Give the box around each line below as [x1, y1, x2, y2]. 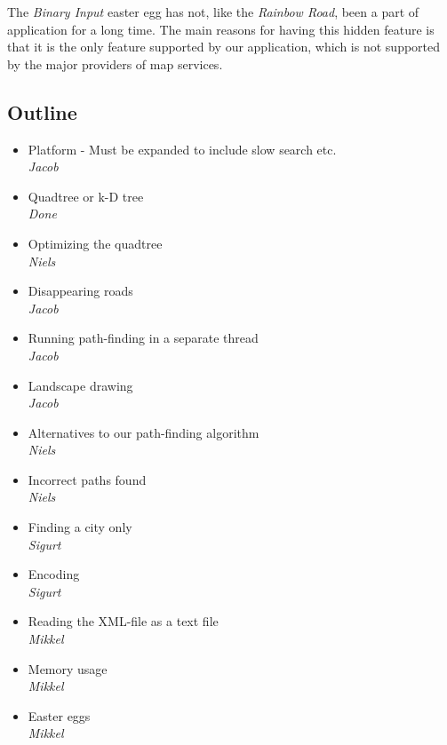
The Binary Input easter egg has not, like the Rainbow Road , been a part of [7, 3, 419, 20]
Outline [7, 98, 77, 125]
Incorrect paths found [28, 470, 147, 488]
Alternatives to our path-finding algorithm [28, 423, 259, 441]
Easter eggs [28, 706, 91, 725]
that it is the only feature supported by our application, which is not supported [7, 37, 441, 56]
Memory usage [28, 659, 108, 678]
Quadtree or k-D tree [28, 186, 144, 205]
